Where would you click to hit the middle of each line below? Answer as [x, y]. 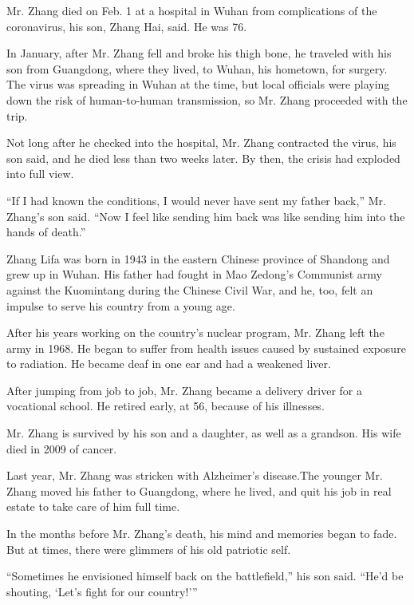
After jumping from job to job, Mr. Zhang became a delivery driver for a [184, 390]
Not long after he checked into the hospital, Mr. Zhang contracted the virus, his [201, 142]
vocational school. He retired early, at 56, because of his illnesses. [166, 406]
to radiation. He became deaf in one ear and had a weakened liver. [169, 364]
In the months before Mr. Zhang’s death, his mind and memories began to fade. [202, 534]
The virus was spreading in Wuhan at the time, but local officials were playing [198, 84]
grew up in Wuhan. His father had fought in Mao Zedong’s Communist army [194, 274]
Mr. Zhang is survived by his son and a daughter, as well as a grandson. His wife [204, 433]
